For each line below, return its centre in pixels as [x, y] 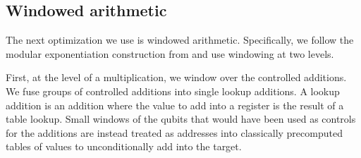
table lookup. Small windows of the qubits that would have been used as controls [181, 119]
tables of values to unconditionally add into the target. [124, 146]
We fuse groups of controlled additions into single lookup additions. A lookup [173, 91]
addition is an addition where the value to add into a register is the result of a [175, 105]
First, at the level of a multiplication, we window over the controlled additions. [176, 77]
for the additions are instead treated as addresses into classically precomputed [174, 132]
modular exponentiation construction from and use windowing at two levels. [170, 53]
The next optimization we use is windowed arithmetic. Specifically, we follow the [180, 40]
